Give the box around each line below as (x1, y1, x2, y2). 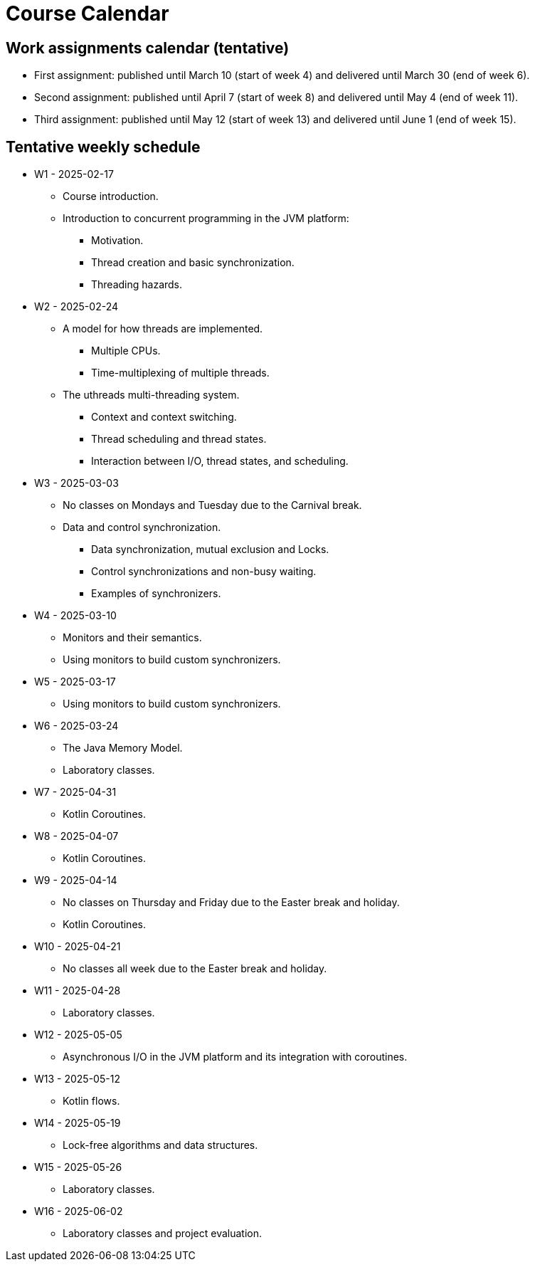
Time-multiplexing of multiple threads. (91, 367, 270, 379)
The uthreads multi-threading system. (63, 389, 240, 401)
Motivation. (91, 234, 144, 247)
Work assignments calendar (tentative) (6, 38, 290, 57)
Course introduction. (63, 190, 159, 203)
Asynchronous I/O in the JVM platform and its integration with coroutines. (63, 1051, 408, 1063)
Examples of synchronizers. (91, 587, 221, 600)
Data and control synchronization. (63, 521, 221, 534)
